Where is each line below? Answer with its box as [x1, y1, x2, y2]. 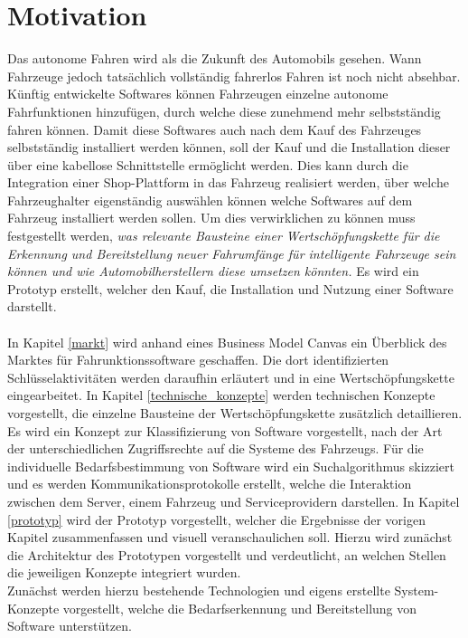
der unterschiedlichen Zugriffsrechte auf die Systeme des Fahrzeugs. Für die [7, 439, 424, 458]
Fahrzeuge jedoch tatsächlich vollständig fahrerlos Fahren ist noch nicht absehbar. [7, 66, 461, 85]
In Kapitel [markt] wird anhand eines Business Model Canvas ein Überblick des [7, 332, 447, 351]
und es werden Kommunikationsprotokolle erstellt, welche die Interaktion [7, 474, 412, 493]
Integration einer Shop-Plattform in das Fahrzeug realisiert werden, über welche [7, 173, 449, 192]
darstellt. [7, 297, 57, 316]
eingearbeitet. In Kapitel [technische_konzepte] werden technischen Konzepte [7, 386, 435, 405]
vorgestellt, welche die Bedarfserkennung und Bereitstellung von [62, 598, 417, 617]
